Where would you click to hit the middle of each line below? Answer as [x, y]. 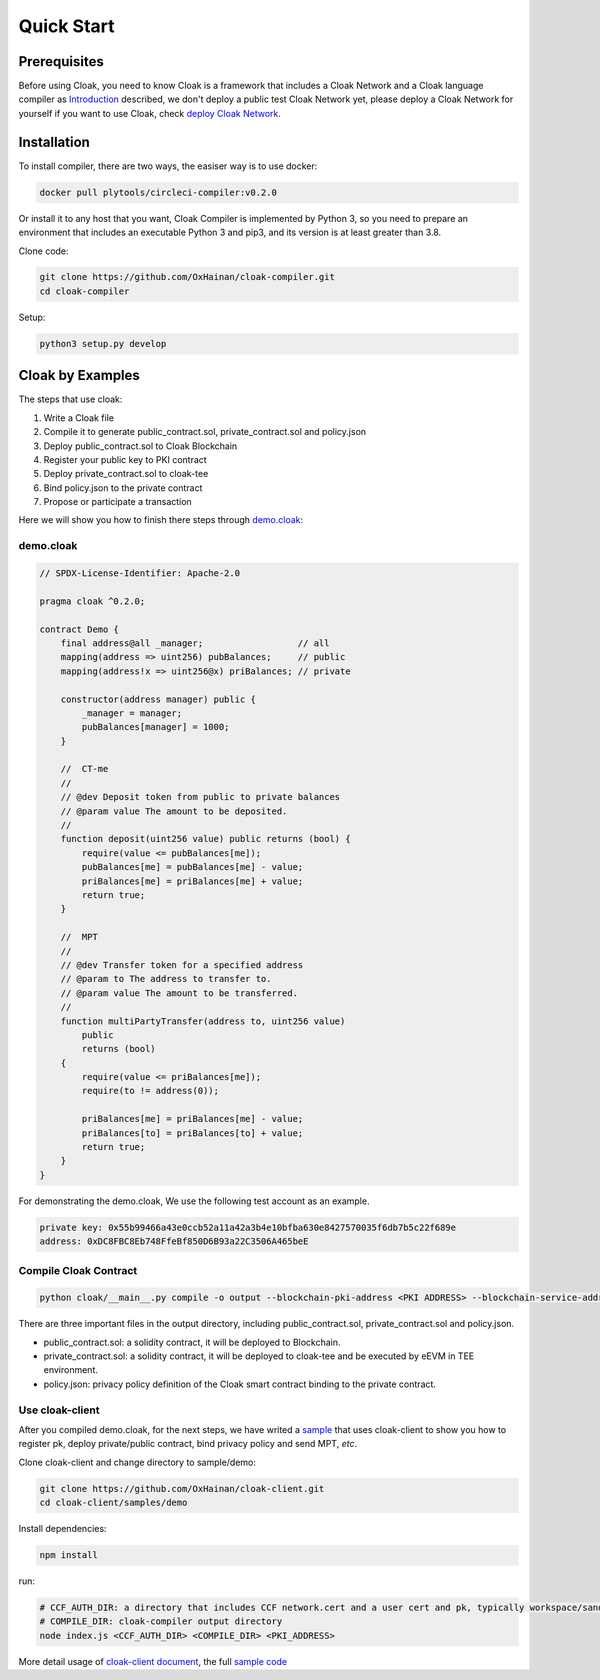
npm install [69, 1555]
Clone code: [43, 251]
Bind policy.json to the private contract [123, 487]
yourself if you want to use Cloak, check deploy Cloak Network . [150, 113]
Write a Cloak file [79, 417]
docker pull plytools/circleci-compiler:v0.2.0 [158, 192]
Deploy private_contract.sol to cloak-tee [126, 474]
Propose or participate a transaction [117, 502]
